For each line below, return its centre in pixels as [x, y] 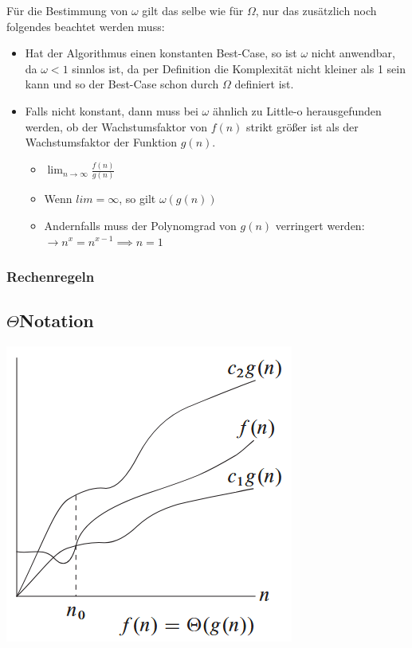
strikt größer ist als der [302, 126]
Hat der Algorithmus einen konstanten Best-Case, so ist [161, 53]
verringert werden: [320, 225]
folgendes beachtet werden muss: [86, 26]
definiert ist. [264, 84]
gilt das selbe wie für [193, 10]
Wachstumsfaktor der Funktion [101, 142]
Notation [57, 320]
